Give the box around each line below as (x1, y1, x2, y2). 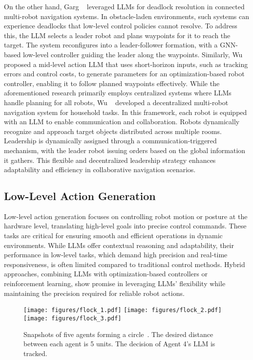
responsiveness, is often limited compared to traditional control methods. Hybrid (4, 259, 245, 269)
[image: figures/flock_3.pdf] (23, 315, 122, 322)
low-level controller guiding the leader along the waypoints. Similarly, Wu (22, 49, 243, 59)
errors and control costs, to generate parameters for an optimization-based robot (4, 68, 245, 79)
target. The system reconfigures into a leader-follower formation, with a (4, 40, 218, 50)
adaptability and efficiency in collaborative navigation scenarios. (4, 164, 196, 175)
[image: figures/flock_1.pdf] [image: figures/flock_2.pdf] (23, 307, 222, 314)
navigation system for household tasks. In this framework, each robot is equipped (4, 107, 247, 117)
